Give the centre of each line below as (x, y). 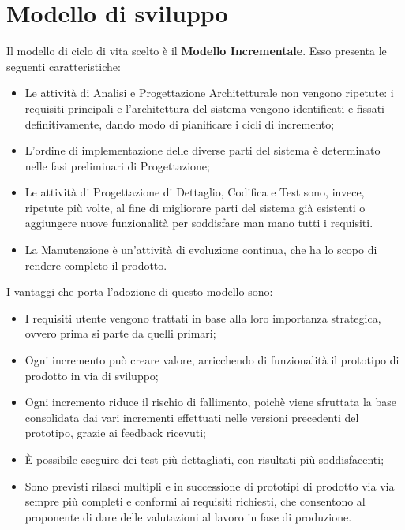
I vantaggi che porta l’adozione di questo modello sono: (140, 291)
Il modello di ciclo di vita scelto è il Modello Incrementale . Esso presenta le (197, 51)
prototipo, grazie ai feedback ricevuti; (115, 433)
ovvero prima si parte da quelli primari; (120, 333)
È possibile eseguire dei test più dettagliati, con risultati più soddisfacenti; (204, 459)
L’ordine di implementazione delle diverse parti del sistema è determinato (202, 150)
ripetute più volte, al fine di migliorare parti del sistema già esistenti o (195, 207)
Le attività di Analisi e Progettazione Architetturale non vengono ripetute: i (209, 93)
